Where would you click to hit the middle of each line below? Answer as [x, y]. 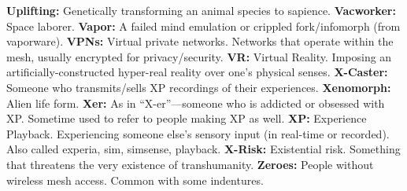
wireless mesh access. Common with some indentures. [135, 180]
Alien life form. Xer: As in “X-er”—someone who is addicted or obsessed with [196, 103]
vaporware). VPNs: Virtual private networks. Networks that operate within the [200, 41]
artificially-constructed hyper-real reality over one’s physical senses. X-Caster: [197, 72]
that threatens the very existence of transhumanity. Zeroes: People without [190, 164]
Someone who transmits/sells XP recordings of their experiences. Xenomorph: [199, 87]
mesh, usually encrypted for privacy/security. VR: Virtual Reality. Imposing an [199, 56]
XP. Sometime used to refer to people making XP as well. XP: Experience [187, 118]
